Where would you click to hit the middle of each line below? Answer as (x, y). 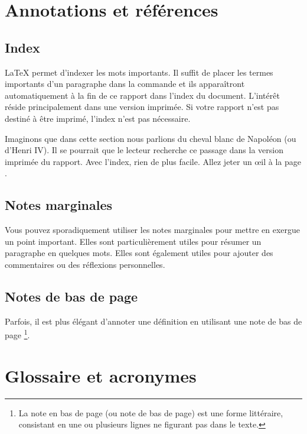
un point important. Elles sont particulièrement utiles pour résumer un (133, 241)
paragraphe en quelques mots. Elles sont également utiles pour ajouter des (139, 253)
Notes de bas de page (71, 296)
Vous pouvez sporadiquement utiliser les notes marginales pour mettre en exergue (153, 230)
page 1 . (17, 334)
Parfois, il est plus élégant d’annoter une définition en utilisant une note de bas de (153, 321)
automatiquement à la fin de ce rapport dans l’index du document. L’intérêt (142, 95)
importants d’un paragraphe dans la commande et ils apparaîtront (125, 84)
